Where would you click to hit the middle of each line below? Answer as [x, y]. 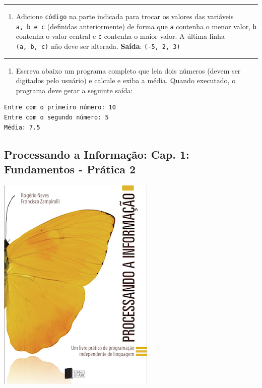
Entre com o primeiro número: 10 [60, 108]
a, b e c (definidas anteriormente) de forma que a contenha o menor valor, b [136, 26]
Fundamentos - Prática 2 [70, 169]
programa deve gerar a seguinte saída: [74, 90]
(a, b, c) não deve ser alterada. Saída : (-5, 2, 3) [98, 46]
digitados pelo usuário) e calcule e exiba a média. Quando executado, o [126, 80]
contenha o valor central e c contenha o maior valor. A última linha [120, 36]
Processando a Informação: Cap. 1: [97, 154]
